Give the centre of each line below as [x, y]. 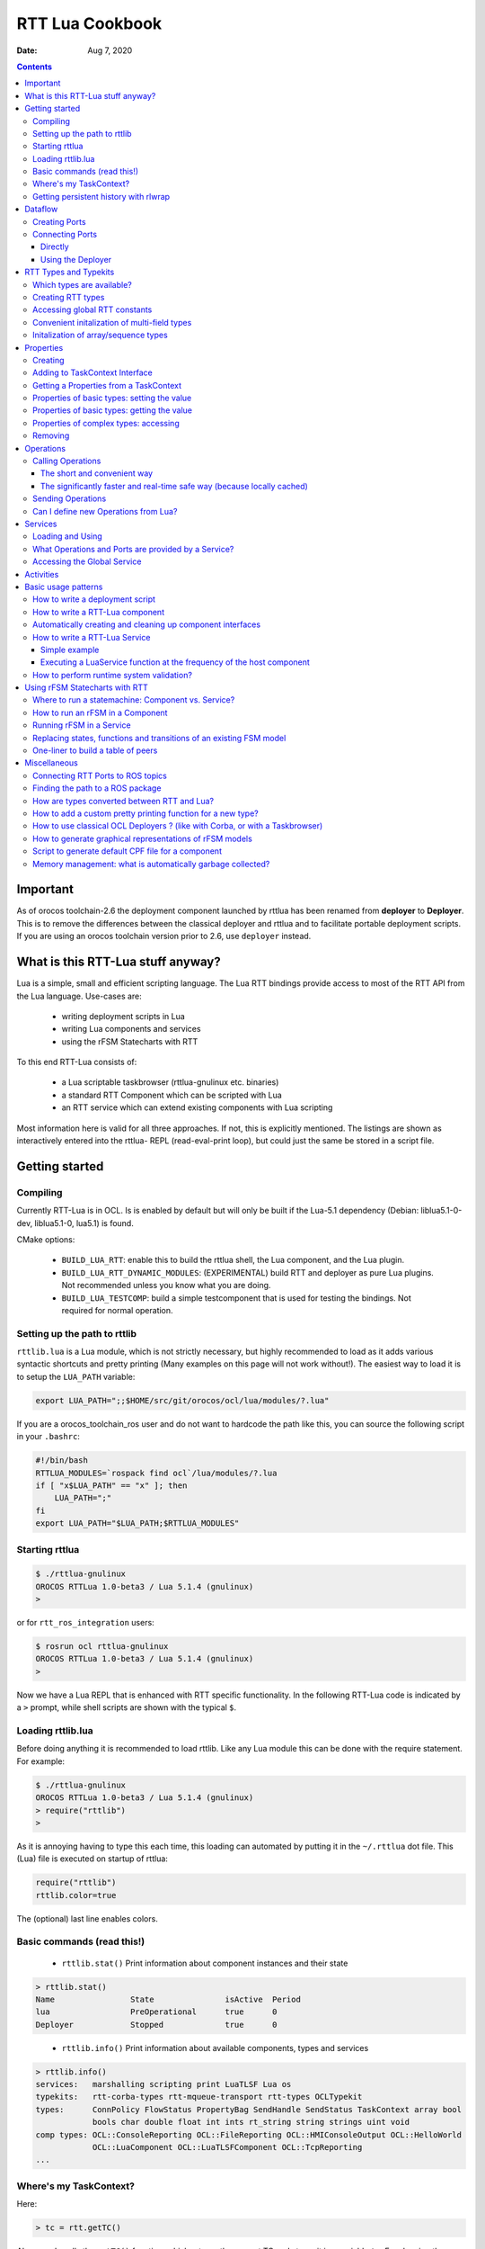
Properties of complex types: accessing [106, 423]
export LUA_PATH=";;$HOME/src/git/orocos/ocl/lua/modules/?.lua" [182, 1400]
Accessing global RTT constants [93, 309]
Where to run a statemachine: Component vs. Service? [134, 700]
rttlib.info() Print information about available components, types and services [215, 2047]
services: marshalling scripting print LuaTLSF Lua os [163, 2084]
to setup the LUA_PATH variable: [76, 1376]
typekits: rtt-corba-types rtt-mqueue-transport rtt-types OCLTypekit [199, 2097]
